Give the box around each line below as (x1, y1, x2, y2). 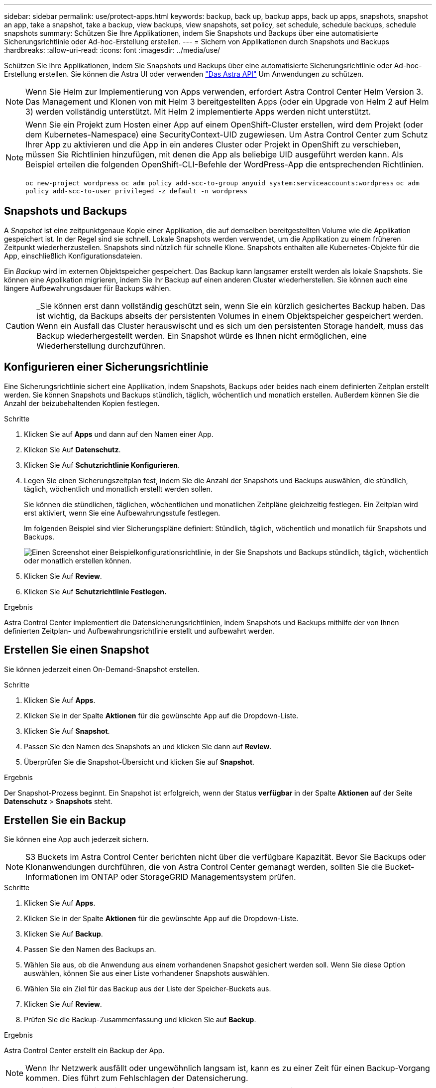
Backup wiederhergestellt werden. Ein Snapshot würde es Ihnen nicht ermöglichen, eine (36, 330, 367, 341)
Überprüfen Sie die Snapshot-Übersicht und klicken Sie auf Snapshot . (24, 757, 255, 766)
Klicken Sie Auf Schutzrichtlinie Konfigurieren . (24, 460, 180, 469)
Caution (5, 320, 35, 331)
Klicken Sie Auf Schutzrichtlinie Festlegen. (24, 587, 167, 596)
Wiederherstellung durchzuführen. (36, 340, 166, 351)
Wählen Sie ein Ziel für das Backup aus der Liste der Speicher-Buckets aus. (24, 984, 271, 993)
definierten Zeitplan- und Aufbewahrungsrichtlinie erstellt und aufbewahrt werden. (4, 626, 275, 635)
